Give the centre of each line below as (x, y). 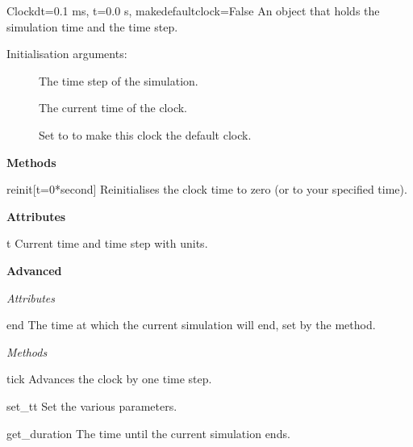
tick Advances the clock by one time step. (109, 379)
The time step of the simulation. (119, 80)
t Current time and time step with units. (107, 243)
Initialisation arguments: (67, 54)
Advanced (34, 270)
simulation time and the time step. (92, 26)
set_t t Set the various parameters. (92, 405)
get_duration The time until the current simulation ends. (148, 433)
